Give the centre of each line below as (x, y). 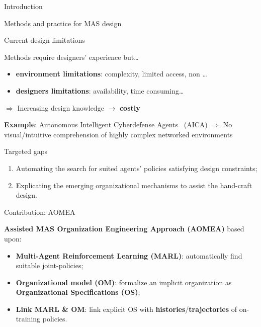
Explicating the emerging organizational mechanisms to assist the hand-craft (134, 185)
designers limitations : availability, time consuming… (100, 90)
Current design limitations (45, 40)
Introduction (23, 6)
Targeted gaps (26, 151)
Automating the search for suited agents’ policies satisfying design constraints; (137, 168)
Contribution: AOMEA (40, 212)
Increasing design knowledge (61, 107)
